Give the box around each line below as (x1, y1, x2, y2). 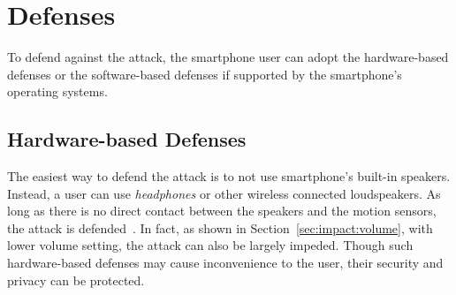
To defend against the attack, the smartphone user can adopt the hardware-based (7, 48, 449, 66)
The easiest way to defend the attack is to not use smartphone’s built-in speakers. (7, 167, 451, 185)
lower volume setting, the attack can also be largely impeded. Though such (7, 236, 414, 254)
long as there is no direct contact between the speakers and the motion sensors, (7, 201, 437, 220)
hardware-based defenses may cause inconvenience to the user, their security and (7, 253, 444, 272)
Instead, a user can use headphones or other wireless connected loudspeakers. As (7, 184, 441, 202)
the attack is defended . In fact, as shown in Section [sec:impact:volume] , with (7, 218, 433, 237)
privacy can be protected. (7, 270, 145, 289)
